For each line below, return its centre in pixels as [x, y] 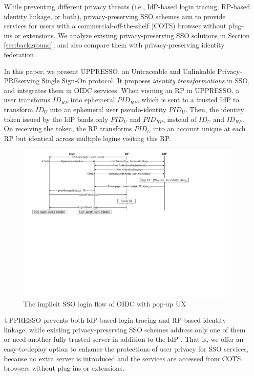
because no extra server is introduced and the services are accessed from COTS [123, 358]
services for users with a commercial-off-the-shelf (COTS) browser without [115, 26]
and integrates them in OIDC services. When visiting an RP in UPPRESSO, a [122, 90]
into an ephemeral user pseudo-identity [108, 109]
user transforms [27, 100]
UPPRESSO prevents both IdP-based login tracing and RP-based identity [115, 320]
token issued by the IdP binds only [56, 119]
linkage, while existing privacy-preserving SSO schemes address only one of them [125, 329]
